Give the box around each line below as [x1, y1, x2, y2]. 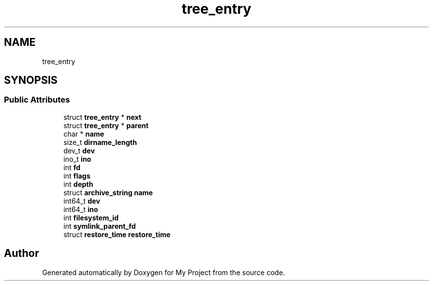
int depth [63, 179, 93, 188]
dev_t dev [63, 146, 95, 155]
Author [4, 247, 39, 260]
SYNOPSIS [4, 74, 58, 87]
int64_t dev [63, 196, 100, 205]
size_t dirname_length [63, 138, 137, 146]
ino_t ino [63, 154, 91, 163]
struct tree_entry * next [63, 112, 141, 121]
